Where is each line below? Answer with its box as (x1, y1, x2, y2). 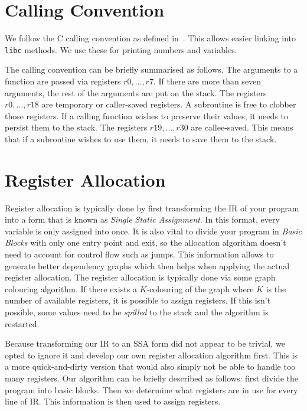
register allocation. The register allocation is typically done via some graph (5, 271, 276, 283)
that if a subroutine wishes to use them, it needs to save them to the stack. (5, 132, 277, 145)
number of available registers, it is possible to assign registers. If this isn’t (5, 294, 271, 306)
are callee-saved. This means (191, 121, 293, 133)
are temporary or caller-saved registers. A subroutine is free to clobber (41, 98, 296, 110)
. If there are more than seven (153, 74, 262, 87)
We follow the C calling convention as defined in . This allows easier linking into (5, 32, 296, 44)
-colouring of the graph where (146, 282, 254, 295)
